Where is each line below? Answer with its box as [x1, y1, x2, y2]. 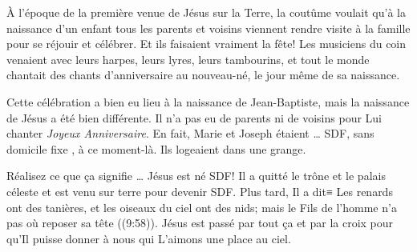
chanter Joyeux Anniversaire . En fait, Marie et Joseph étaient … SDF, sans [6, 125, 374, 142]
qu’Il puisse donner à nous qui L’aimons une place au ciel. [6, 230, 291, 246]
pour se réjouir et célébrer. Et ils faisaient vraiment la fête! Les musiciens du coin [6, 35, 407, 52]
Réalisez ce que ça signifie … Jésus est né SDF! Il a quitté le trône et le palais [6, 167, 386, 184]
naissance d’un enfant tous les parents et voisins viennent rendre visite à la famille [6, 19, 411, 36]
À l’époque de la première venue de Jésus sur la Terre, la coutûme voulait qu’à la [6, 4, 406, 20]
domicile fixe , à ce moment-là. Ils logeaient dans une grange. [6, 140, 306, 157]
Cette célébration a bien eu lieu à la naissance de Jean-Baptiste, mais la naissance [6, 93, 410, 110]
